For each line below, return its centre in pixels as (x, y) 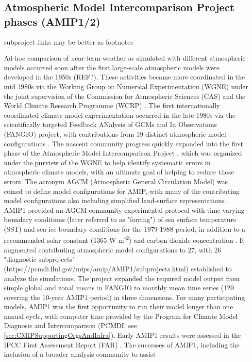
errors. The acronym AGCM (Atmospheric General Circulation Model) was (116, 181)
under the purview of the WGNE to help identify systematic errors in (107, 162)
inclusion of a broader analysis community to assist (80, 354)
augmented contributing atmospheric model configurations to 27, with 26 (113, 249)
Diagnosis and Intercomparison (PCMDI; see (70, 325)
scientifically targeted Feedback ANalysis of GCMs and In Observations (110, 124)
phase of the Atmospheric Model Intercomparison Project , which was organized (123, 153)
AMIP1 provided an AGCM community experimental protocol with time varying (124, 210)
